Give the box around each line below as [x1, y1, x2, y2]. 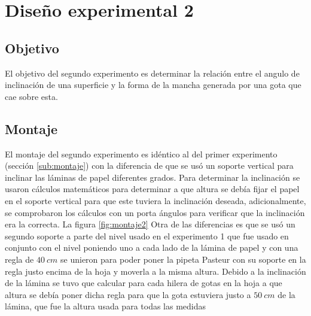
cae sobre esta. [5, 90, 58, 102]
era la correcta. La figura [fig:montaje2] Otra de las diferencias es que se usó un [5, 218, 295, 230]
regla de [5, 253, 34, 265]
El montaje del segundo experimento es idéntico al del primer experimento [5, 147, 278, 160]
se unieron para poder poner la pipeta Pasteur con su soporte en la [60, 253, 306, 265]
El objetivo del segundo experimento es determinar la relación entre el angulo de [5, 66, 300, 79]
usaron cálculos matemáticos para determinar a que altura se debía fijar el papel [5, 183, 300, 195]
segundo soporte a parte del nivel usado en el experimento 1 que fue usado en [5, 229, 289, 242]
